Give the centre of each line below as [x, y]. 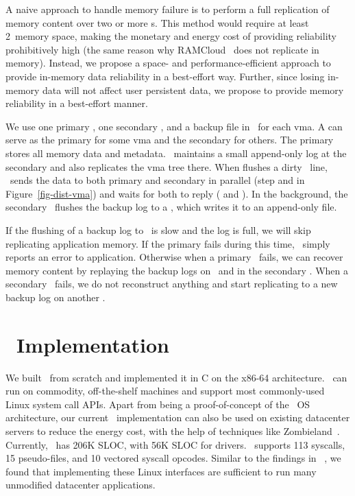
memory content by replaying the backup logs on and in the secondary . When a [177, 270]
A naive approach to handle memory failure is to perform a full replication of [168, 9]
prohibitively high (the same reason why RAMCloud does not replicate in [162, 49]
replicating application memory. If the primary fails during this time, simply [168, 243]
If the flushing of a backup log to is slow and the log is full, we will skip [158, 229]
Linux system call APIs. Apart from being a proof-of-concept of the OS [158, 404]
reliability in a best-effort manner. [77, 103]
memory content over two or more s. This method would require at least [157, 22]
